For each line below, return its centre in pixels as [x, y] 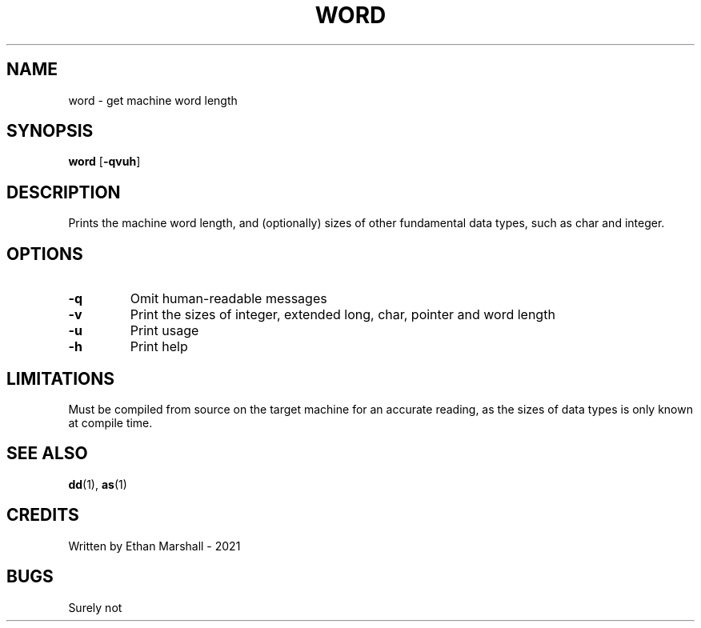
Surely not [95, 607]
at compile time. [110, 422]
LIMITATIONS [61, 378]
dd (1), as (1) [98, 484]
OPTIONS [45, 254]
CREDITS [43, 515]
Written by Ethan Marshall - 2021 [154, 546]
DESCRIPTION [64, 192]
